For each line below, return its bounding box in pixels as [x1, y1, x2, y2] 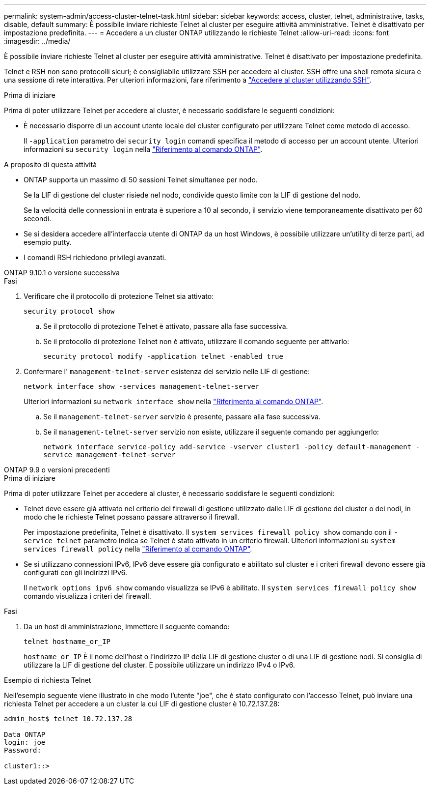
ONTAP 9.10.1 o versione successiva [4, 268, 120, 277]
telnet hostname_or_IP [24, 638, 111, 645]
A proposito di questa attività [4, 160, 97, 169]
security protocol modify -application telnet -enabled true [43, 352, 283, 360]
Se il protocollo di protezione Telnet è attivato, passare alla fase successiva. [43, 322, 288, 330]
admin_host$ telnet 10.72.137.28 [4, 715, 133, 723]
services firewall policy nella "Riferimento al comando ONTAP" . [24, 545, 252, 553]
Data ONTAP [4, 731, 46, 738]
